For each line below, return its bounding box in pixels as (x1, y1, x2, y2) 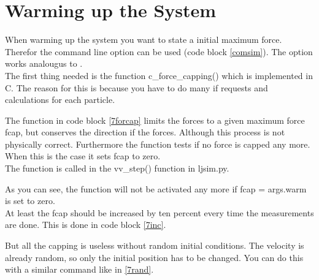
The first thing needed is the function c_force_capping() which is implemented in (5, 69, 313, 81)
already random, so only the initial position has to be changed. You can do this (5, 251, 304, 263)
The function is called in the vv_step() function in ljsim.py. (5, 162, 229, 175)
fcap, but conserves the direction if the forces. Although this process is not (5, 126, 285, 138)
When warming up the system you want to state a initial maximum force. (5, 33, 282, 46)
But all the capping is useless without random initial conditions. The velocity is (5, 239, 304, 252)
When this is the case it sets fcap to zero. (5, 149, 161, 162)
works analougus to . (5, 57, 83, 70)
